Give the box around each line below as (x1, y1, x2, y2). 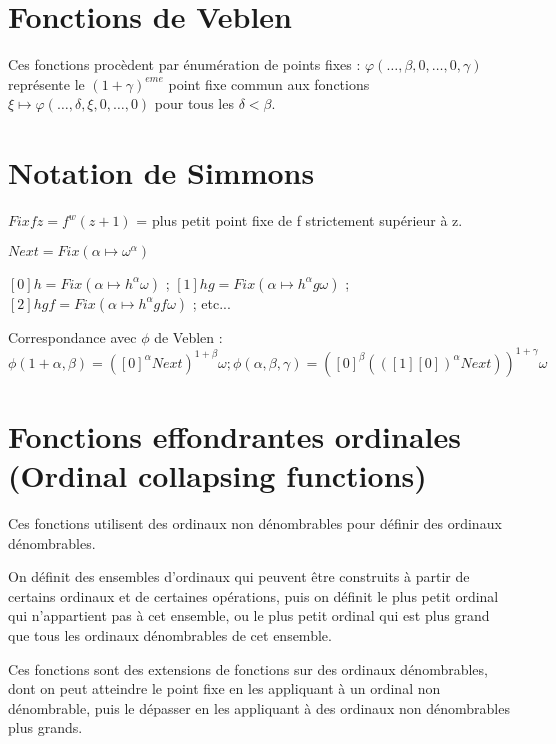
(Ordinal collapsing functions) (8, 455, 427, 496)
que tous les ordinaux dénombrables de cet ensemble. (8, 625, 332, 645)
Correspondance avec (8, 326, 137, 347)
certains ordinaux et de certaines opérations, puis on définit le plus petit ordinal (8, 585, 499, 606)
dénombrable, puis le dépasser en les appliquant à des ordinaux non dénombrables (8, 697, 510, 718)
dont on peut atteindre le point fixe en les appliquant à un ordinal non (8, 678, 441, 699)
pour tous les (154, 93, 234, 114)
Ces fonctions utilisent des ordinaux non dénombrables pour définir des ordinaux (8, 513, 502, 534)
